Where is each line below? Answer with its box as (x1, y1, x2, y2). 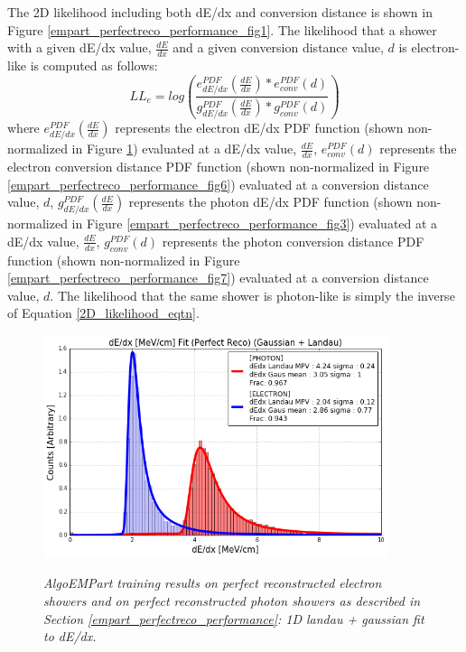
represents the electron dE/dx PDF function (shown (115, 118, 404, 137)
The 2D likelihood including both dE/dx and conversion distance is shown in (7, 3, 433, 21)
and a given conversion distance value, (172, 38, 384, 57)
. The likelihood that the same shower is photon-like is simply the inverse (50, 285, 455, 304)
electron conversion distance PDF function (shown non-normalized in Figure (7, 157, 430, 176)
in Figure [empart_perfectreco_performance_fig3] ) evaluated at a (71, 214, 438, 233)
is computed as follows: (30, 56, 158, 75)
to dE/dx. (43, 627, 97, 646)
